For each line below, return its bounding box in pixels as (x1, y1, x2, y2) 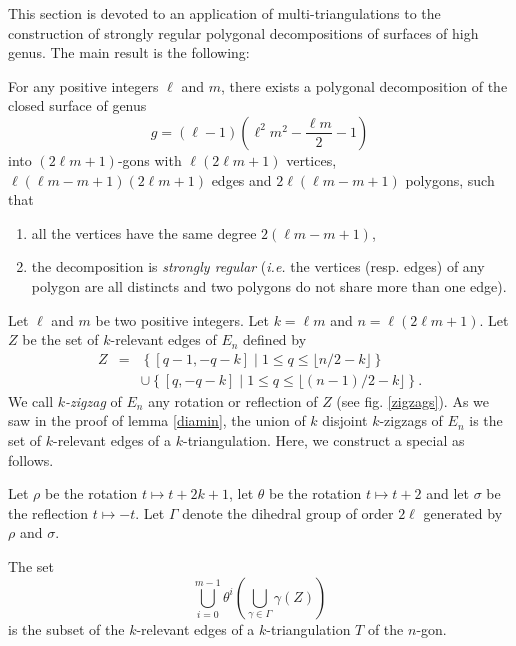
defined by (243, 329, 307, 350)
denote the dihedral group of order (182, 502, 394, 523)
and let (426, 483, 469, 504)
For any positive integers (8, 75, 159, 96)
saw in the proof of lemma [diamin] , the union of (8, 410, 306, 431)
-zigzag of (65, 390, 122, 411)
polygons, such (405, 169, 495, 190)
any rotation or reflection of (148, 390, 318, 411)
